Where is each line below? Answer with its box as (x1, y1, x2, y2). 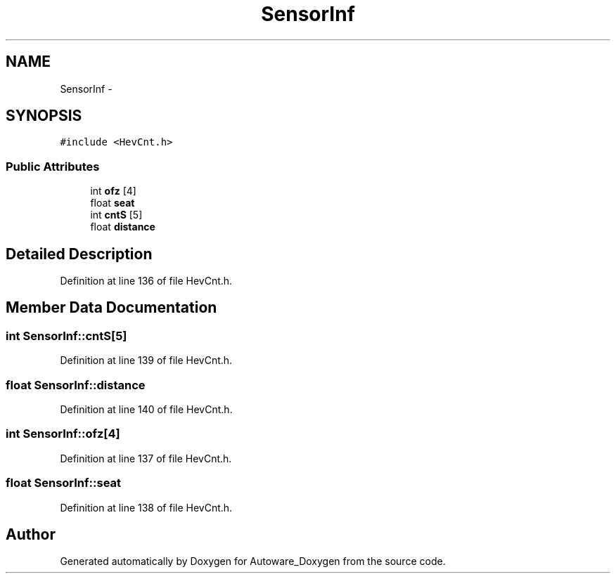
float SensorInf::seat (6, 476, 122, 490)
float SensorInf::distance (6, 377, 146, 392)
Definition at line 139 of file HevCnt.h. (60, 354, 233, 367)
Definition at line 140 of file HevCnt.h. (60, 403, 233, 415)
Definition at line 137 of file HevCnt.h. (60, 452, 232, 464)
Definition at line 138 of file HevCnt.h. (60, 501, 233, 514)
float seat (90, 197, 135, 209)
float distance (90, 221, 155, 233)
